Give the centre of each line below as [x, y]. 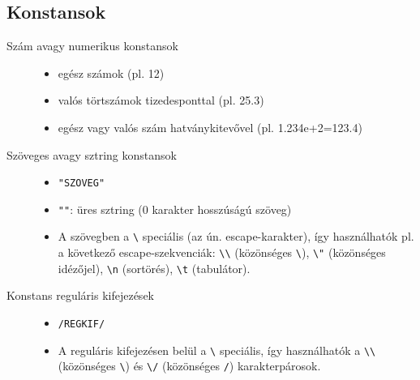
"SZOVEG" [81, 184]
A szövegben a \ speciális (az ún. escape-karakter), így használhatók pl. [236, 236]
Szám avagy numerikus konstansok [92, 46]
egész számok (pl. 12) [111, 73]
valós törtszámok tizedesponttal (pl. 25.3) [161, 100]
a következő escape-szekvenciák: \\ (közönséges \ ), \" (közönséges [222, 252]
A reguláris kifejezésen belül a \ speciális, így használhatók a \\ [217, 350]
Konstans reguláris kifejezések [80, 295]
